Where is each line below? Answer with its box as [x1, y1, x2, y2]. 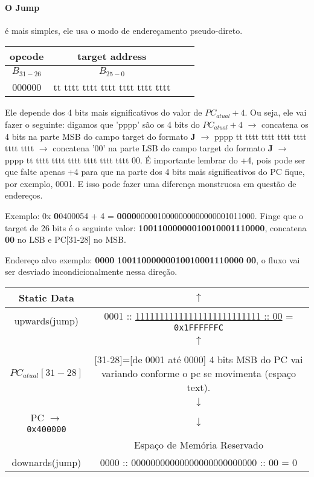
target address [77, 49, 147, 64]
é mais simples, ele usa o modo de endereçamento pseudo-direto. [5, 24, 243, 36]
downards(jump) [11, 455, 82, 470]
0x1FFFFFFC [173, 323, 223, 333]
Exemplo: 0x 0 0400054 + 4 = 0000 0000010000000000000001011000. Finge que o [5, 209, 304, 222]
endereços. [5, 189, 43, 202]
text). [187, 380, 211, 395]
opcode [10, 49, 44, 64]
